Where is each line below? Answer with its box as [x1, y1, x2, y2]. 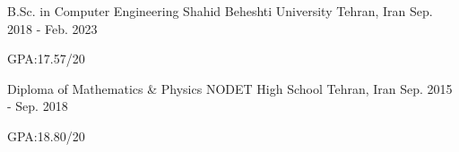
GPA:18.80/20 [7, 126, 85, 145]
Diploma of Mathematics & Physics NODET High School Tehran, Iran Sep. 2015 [7, 79, 453, 97]
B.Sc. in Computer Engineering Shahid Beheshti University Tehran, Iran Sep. [7, 2, 433, 20]
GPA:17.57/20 [7, 49, 85, 68]
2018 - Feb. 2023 [7, 19, 98, 38]
